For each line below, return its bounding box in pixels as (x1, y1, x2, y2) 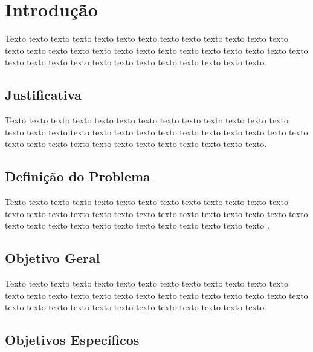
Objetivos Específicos (5, 330, 140, 349)
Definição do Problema (5, 167, 150, 186)
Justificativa (5, 85, 82, 104)
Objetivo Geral (5, 249, 100, 267)
